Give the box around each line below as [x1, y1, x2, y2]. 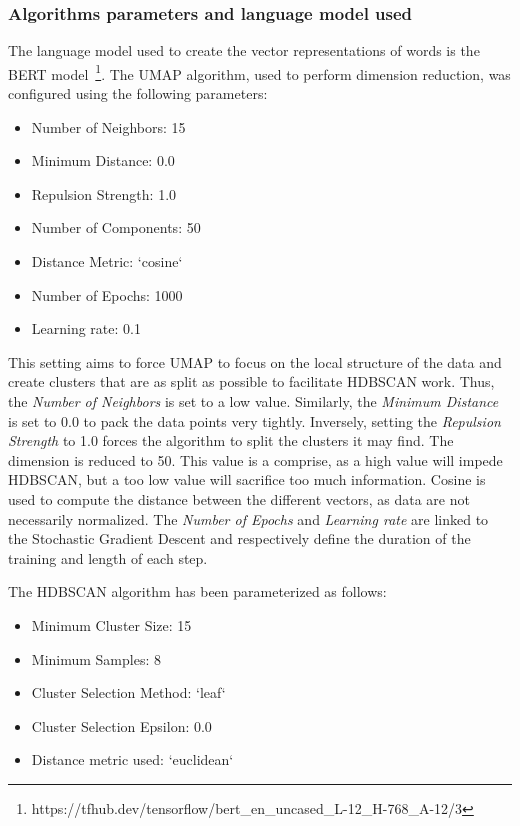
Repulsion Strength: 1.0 [31, 183, 177, 204]
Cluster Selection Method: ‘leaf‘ [31, 682, 226, 703]
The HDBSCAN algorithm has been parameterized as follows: [8, 581, 387, 602]
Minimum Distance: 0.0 [31, 150, 175, 171]
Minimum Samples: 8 [31, 648, 161, 669]
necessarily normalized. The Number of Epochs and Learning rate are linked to [8, 508, 489, 529]
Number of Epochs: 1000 [31, 284, 183, 305]
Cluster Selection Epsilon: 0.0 [31, 715, 212, 736]
